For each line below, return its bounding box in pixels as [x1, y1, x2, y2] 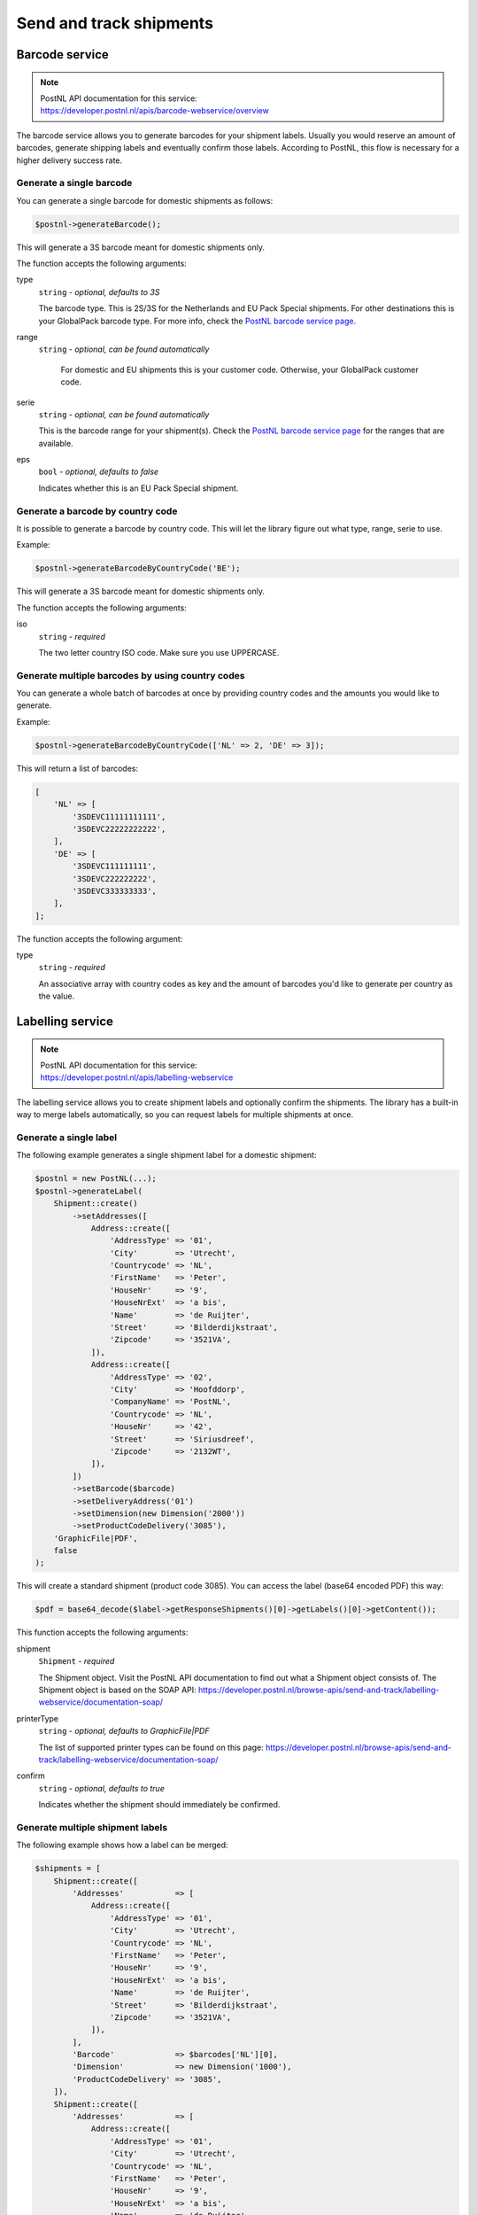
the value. [38, 991, 75, 1001]
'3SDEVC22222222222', [72, 824, 166, 834]
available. [38, 438, 74, 448]
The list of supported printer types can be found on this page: [38, 1742, 265, 1753]
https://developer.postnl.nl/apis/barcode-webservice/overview [40, 105, 269, 116]
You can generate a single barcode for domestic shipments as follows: [16, 195, 274, 206]
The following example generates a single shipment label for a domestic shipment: [16, 1150, 317, 1161]
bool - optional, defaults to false [38, 466, 159, 478]
